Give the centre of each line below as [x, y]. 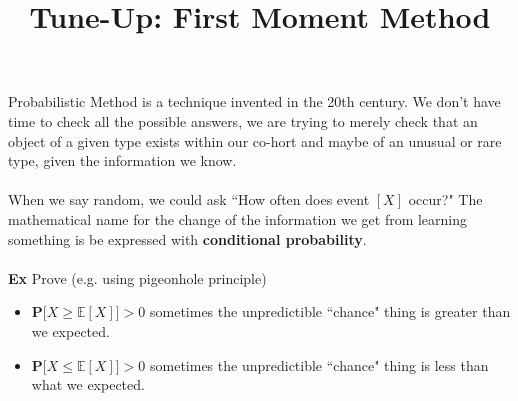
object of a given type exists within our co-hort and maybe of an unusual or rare [255, 140]
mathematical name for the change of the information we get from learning [238, 218]
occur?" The [445, 199]
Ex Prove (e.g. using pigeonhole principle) [137, 277]
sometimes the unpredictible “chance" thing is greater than [330, 311]
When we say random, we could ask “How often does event [189, 199]
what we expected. [88, 384]
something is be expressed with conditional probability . [187, 238]
